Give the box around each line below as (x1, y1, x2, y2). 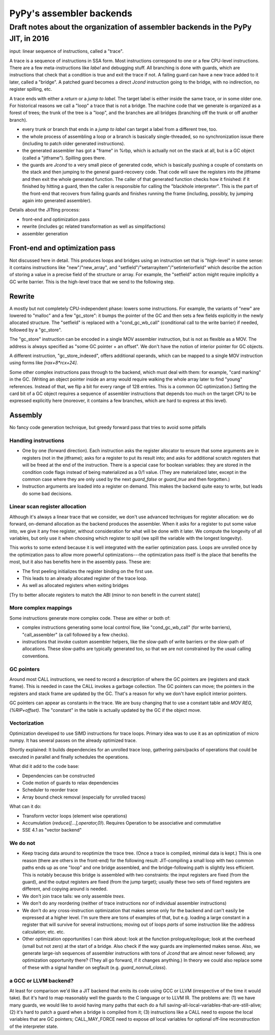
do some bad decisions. (22, 490, 73, 496)
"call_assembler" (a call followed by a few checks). (22, 631, 129, 638)
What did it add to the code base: (9, 763, 79, 769)
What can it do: (9, 803, 42, 810)
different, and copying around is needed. (22, 886, 108, 892)
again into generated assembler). (22, 198, 92, 204)
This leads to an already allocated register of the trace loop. (22, 575, 148, 581)
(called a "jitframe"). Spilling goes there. (22, 154, 106, 161)
